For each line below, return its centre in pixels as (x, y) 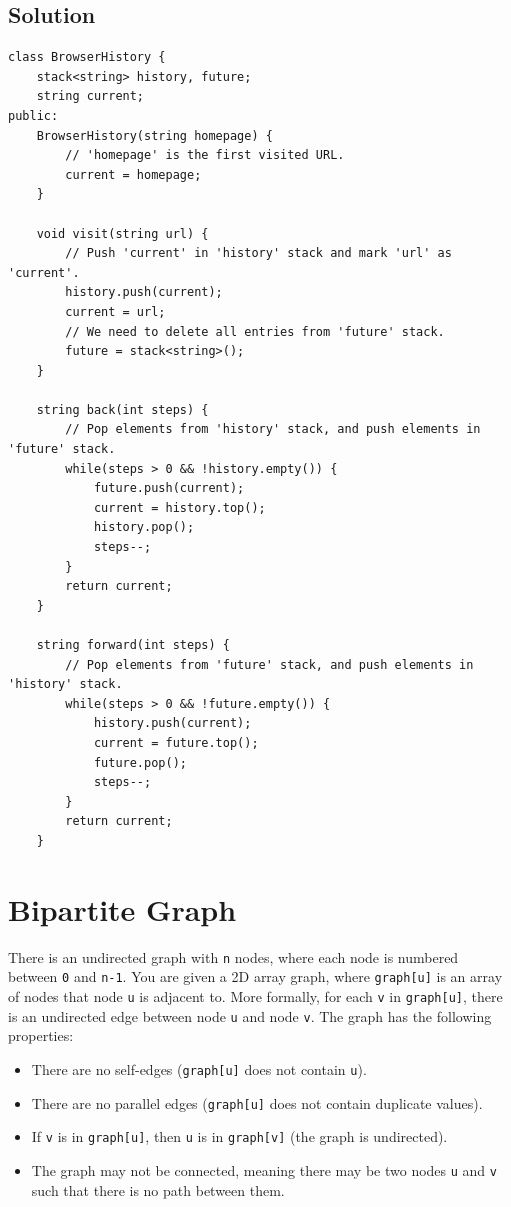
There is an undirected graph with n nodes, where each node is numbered (233, 956)
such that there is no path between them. (158, 1189)
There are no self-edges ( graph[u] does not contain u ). (199, 1068)
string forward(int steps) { (133, 645)
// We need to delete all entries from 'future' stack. (255, 331)
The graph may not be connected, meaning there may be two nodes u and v (264, 1169)
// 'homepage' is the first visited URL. (205, 155)
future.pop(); (140, 762)
